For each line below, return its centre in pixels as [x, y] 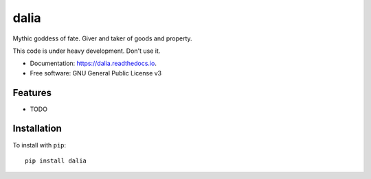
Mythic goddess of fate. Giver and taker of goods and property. [102, 38]
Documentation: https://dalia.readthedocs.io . [93, 63]
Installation [37, 129]
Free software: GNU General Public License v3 [96, 73]
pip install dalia [56, 160]
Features [32, 93]
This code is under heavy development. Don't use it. [87, 51]
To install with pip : [40, 145]
